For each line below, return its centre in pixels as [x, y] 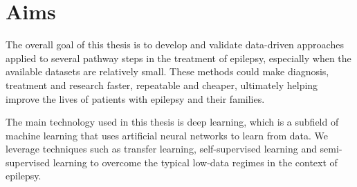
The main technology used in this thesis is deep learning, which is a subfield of [172, 122]
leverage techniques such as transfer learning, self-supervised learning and [161, 149]
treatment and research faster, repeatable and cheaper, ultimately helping [162, 85]
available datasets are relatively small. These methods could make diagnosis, [167, 71]
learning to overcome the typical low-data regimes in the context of [195, 162]
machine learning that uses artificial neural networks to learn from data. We [167, 135]
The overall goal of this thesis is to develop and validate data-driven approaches [175, 45]
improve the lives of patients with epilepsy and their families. [135, 98]
